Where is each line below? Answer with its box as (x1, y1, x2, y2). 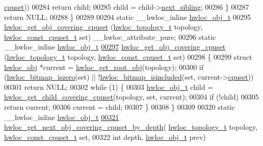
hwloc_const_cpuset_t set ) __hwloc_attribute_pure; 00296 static (4, 31, 216, 42)
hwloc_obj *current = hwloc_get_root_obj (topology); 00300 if (4, 61, 204, 72)
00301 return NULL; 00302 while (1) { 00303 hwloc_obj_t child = (4, 81, 214, 92)
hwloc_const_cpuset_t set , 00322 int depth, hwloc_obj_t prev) (4, 131, 206, 142)
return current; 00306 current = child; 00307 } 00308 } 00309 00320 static (4, 101, 235, 112)
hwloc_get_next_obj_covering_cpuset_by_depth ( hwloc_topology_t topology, (4, 121, 258, 132)
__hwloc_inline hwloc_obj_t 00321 (4, 111, 119, 122)
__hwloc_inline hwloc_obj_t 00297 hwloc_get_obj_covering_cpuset (4, 41, 226, 52)
